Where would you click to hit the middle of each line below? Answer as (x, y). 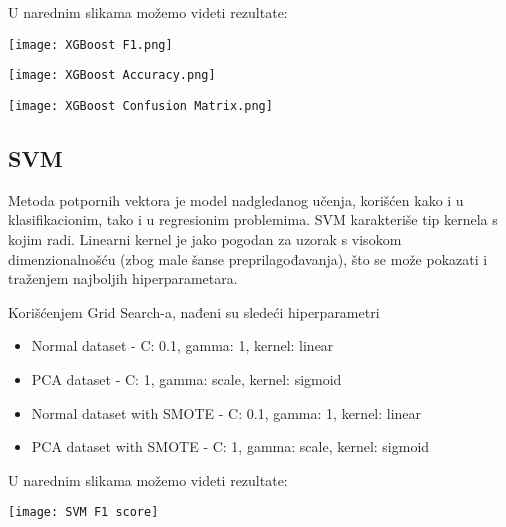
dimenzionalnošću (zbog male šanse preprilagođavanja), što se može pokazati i (248, 258)
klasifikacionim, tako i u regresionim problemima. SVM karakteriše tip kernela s (253, 219)
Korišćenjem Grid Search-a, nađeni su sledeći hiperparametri (194, 311)
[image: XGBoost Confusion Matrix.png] (140, 105)
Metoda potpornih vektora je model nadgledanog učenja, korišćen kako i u (236, 199)
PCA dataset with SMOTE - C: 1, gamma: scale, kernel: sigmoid (230, 446)
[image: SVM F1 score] (83, 512)
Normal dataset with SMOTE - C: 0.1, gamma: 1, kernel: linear (226, 412)
